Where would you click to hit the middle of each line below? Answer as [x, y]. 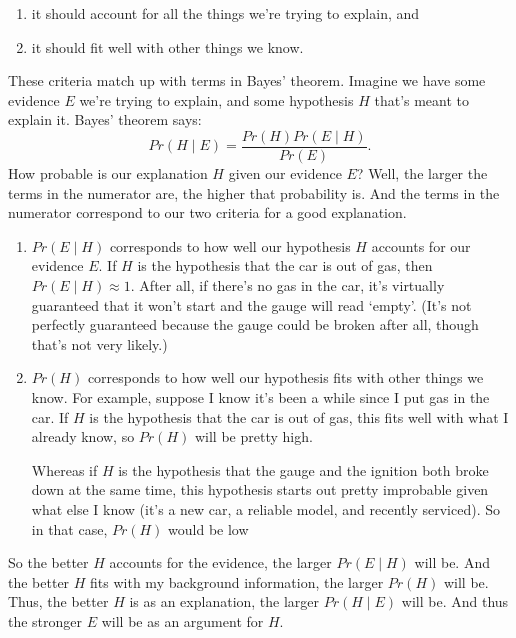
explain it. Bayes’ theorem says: [105, 119]
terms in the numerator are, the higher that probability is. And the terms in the [254, 192]
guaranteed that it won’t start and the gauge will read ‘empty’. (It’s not [251, 304]
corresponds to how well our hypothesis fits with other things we [285, 377]
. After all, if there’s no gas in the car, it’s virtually [287, 285]
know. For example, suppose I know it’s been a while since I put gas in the [260, 396]
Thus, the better [58, 601]
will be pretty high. [253, 436]
